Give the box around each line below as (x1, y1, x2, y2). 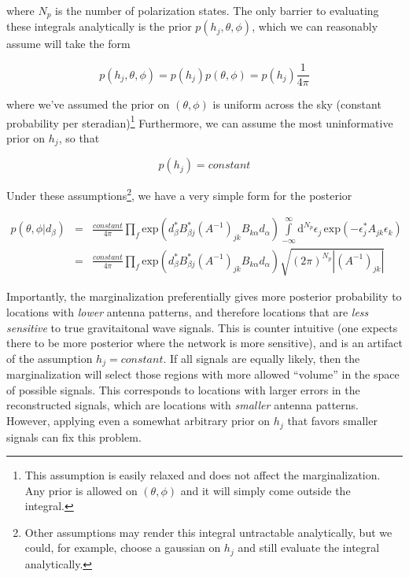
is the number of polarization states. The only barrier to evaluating (55, 2, 379, 18)
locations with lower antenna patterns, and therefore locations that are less (6, 304, 369, 320)
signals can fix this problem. (6, 428, 142, 445)
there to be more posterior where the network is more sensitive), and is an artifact (6, 335, 403, 351)
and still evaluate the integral (238, 539, 380, 556)
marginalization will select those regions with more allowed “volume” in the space (6, 366, 400, 383)
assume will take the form (6, 35, 131, 52)
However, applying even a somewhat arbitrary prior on (6, 412, 271, 429)
